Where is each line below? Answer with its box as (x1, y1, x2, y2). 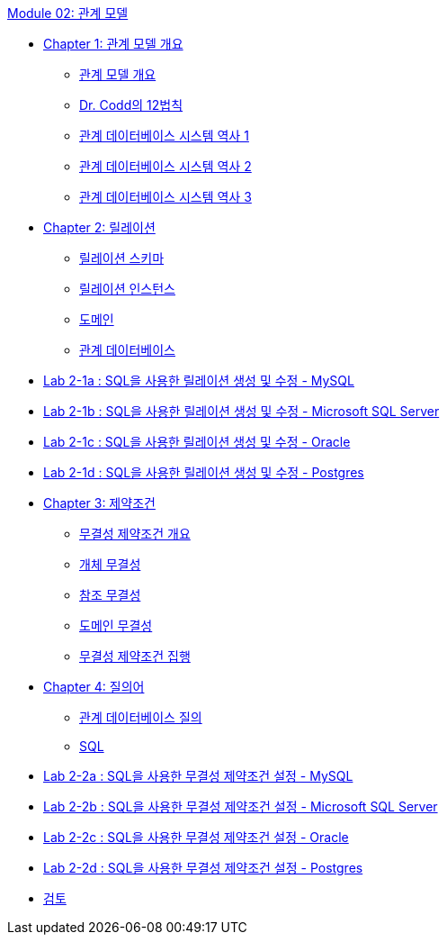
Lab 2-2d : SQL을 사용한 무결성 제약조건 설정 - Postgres (43, 860, 363, 875)
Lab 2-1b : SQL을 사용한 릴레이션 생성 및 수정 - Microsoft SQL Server (43, 403, 440, 419)
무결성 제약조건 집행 (79, 648, 191, 664)
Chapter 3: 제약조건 (43, 495, 156, 511)
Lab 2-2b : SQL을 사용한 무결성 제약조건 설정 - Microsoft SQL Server (43, 799, 438, 814)
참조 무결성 (79, 587, 141, 602)
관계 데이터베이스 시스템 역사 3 (79, 189, 252, 204)
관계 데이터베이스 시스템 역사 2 (79, 159, 252, 174)
